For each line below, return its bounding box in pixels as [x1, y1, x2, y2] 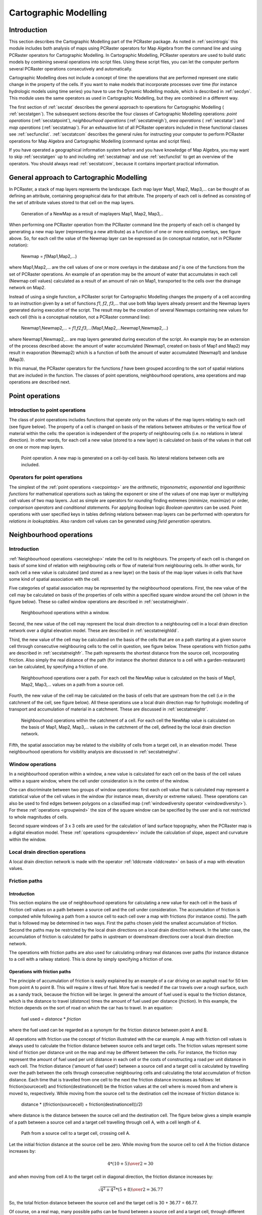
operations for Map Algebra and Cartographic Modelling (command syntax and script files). [9, 138, 192, 144]
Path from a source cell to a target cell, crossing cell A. [21, 1130, 131, 1136]
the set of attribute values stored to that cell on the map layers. [9, 200, 135, 206]
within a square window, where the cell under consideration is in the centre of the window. [9, 778, 190, 783]
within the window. [9, 836, 47, 842]
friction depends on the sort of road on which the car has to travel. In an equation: [9, 1005, 173, 1011]
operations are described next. [9, 379, 71, 385]
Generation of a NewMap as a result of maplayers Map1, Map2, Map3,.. [21, 210, 164, 216]
